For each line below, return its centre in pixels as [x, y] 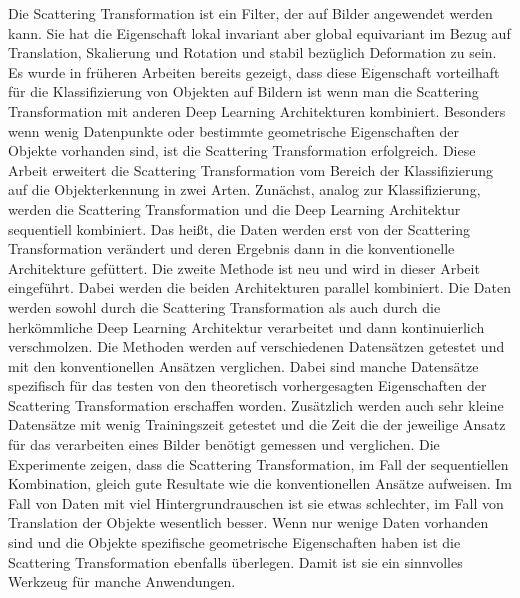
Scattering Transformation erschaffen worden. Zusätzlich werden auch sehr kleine [256, 404]
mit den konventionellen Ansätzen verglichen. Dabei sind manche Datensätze [243, 365]
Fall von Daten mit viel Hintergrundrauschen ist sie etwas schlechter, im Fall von [256, 502]
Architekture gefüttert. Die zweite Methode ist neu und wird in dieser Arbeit [244, 267]
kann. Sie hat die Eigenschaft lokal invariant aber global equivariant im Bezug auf [259, 32]
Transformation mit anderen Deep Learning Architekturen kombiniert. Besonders [257, 110]
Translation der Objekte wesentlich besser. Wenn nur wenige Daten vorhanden [248, 522]
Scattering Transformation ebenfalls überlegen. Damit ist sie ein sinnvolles [235, 561]
